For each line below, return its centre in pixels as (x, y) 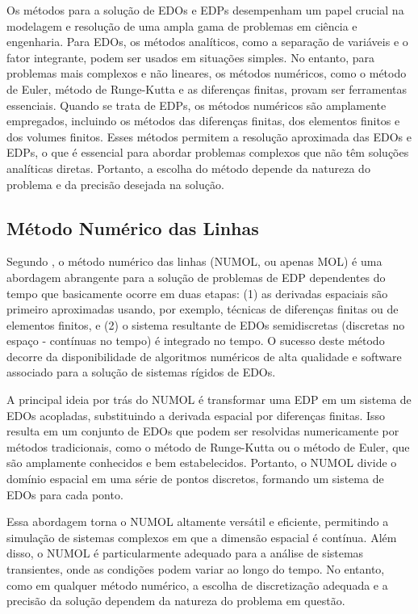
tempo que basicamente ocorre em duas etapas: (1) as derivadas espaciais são (197, 293)
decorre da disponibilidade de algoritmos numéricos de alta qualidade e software (204, 356)
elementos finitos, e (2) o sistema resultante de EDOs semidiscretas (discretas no (206, 324)
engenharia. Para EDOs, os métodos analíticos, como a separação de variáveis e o (207, 42)
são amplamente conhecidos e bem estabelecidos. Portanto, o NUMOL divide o (202, 463)
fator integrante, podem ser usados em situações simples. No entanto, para (191, 57)
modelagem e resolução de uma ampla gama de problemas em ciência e (182, 25)
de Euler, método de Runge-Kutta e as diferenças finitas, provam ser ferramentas (207, 88)
